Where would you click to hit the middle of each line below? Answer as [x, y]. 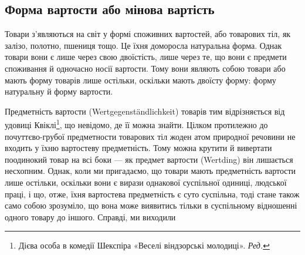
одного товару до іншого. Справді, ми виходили [90, 217]
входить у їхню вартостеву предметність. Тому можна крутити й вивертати [138, 148]
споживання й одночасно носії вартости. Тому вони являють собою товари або [145, 68]
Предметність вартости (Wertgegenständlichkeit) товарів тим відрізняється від [145, 111]
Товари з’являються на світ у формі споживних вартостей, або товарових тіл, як [148, 34]
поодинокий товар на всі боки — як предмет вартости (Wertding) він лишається [149, 159]
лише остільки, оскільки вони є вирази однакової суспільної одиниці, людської [146, 182]
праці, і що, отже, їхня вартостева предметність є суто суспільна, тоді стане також [152, 194]
